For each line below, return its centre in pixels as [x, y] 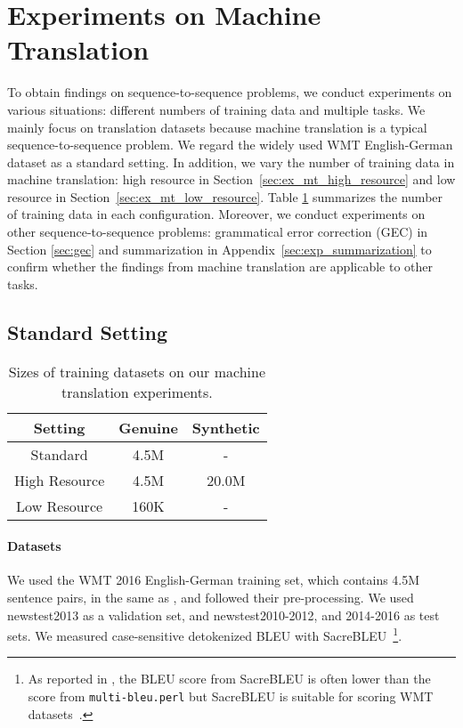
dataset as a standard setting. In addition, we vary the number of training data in [231, 162]
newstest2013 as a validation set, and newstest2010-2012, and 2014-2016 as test [223, 615]
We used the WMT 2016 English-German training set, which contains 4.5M [214, 580]
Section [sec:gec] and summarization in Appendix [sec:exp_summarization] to [219, 249]
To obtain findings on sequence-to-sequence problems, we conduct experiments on [230, 92]
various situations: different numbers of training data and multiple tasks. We [216, 109]
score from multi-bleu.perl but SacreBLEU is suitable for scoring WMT [231, 696]
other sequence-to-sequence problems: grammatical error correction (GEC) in [218, 232]
